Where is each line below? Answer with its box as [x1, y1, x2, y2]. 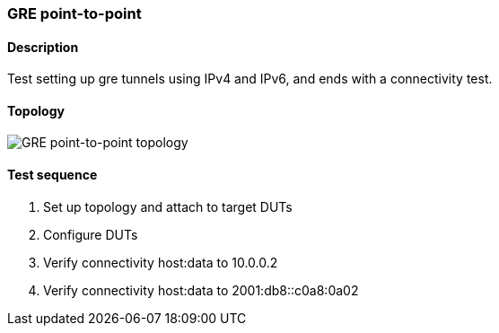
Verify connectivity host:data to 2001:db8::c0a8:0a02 [43, 282, 359, 298]
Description [7, 39, 79, 55]
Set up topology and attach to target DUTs [43, 198, 293, 215]
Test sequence [7, 167, 98, 183]
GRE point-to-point [7, 4, 142, 22]
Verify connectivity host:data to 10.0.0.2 [43, 254, 278, 270]
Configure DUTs [43, 226, 138, 242]
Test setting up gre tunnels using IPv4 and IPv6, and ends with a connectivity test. [7, 71, 493, 87]
